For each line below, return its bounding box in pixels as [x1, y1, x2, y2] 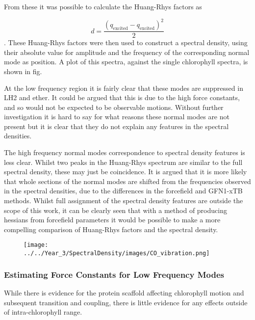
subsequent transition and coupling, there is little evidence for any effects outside [4, 297, 248, 307]
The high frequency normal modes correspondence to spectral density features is [4, 147, 245, 158]
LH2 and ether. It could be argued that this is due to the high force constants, [4, 92, 240, 103]
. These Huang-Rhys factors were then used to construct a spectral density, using [4, 37, 248, 48]
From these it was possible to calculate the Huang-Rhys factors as [4, 1, 202, 11]
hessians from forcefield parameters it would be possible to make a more [4, 214, 221, 225]
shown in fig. [4, 66, 42, 76]
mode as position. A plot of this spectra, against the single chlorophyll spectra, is [4, 56, 248, 67]
